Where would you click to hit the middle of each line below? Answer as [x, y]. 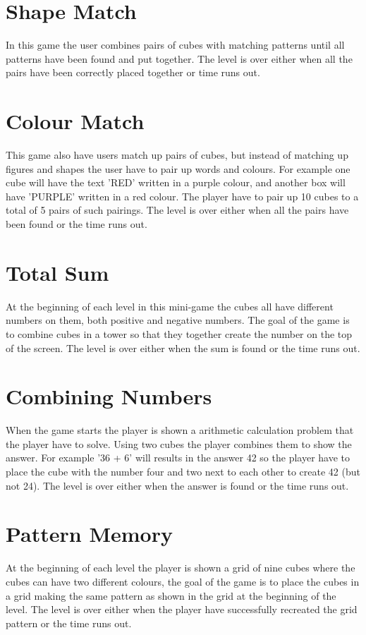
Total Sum [57, 272]
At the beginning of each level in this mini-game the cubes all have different [170, 306]
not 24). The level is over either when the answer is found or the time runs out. [177, 485]
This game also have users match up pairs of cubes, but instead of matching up [177, 155]
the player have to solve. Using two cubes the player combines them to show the [179, 443]
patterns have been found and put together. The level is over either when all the [179, 58]
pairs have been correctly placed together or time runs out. [133, 72]
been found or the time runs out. [77, 224]
